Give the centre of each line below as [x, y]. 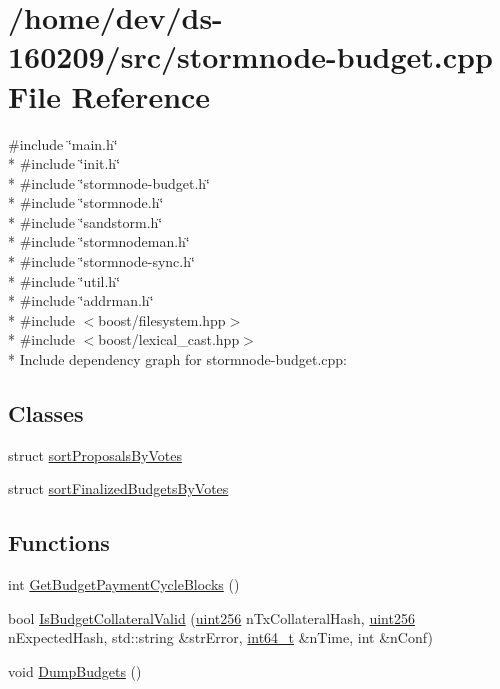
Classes [46, 413]
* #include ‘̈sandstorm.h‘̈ [85, 221]
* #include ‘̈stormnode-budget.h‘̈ [109, 182]
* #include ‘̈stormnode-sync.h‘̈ [101, 261]
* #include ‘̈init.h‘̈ [64, 163]
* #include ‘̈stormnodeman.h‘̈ [99, 241]
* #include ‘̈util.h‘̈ [64, 280]
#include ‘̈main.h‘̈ [63, 143]
